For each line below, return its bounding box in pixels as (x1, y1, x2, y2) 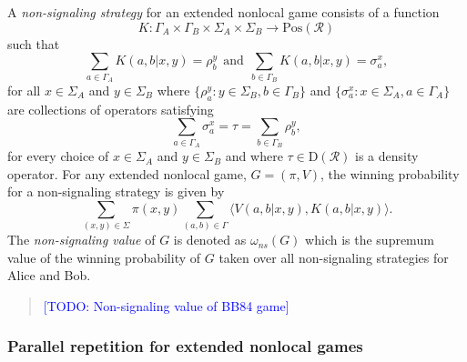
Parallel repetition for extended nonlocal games (7, 335, 363, 357)
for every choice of (7, 146, 109, 166)
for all (7, 80, 41, 99)
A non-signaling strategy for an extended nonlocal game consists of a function (7, 3, 440, 21)
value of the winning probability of (7, 247, 201, 266)
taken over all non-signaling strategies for (218, 247, 449, 266)
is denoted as (173, 230, 247, 249)
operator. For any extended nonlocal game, (7, 164, 247, 183)
